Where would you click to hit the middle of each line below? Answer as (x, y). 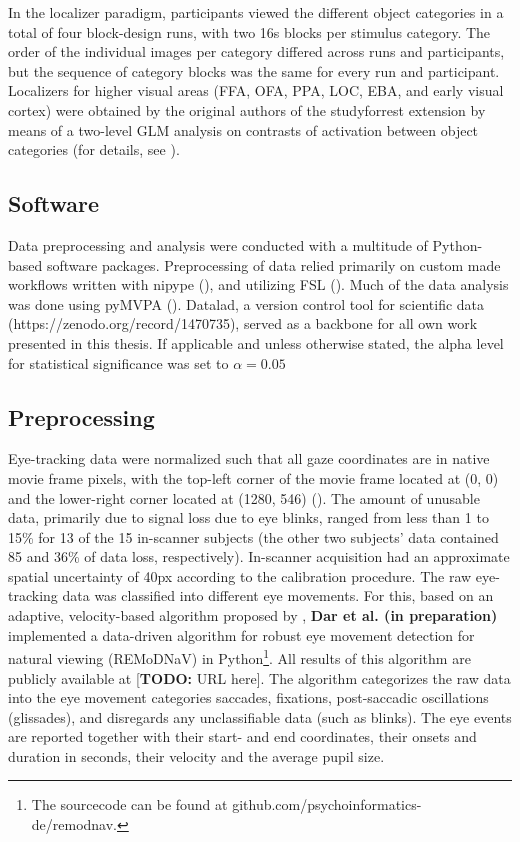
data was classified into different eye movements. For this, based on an (278, 595)
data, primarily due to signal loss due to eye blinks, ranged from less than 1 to (248, 517)
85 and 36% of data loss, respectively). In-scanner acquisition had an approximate (259, 556)
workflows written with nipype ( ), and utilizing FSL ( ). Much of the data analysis (258, 284)
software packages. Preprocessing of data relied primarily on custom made (273, 264)
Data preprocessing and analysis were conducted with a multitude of (218, 244)
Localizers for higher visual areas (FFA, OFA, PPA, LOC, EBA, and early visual (256, 90)
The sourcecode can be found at (129, 804)
